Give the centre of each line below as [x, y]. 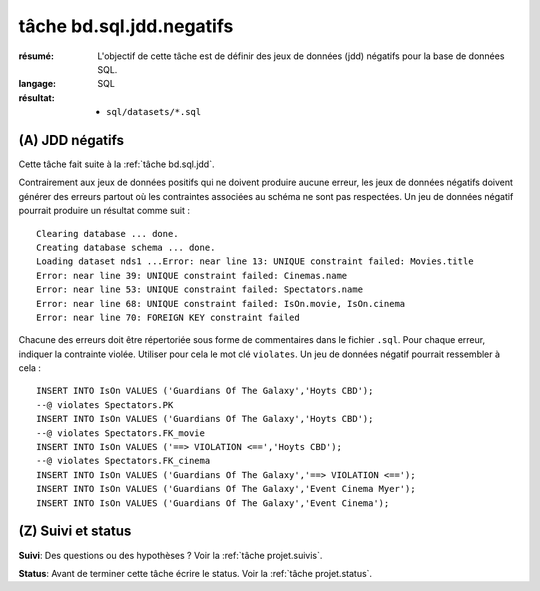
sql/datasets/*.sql [154, 112]
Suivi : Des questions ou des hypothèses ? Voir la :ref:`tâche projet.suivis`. [170, 555]
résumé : [36, 56]
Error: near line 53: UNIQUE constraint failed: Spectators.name [200, 289]
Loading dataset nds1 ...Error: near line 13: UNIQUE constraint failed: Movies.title [255, 261]
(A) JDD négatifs [71, 140]
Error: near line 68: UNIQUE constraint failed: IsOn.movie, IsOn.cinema [221, 303]
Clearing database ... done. [107, 233]
